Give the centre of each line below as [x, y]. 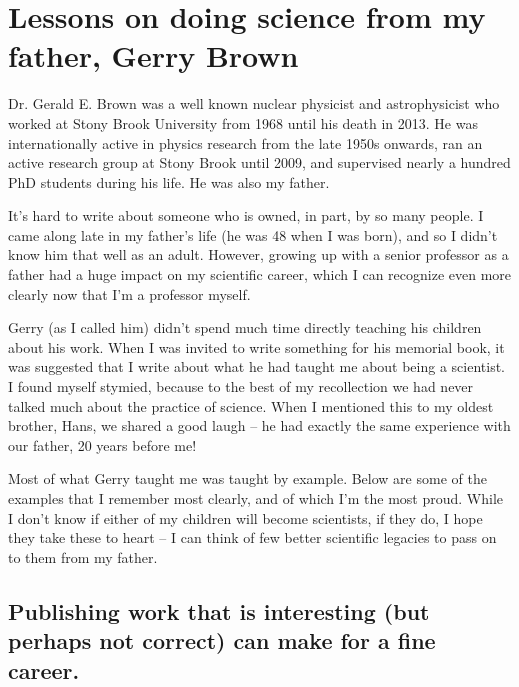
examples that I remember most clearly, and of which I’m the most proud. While [256, 498]
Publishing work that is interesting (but [219, 610]
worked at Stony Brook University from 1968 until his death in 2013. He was [243, 122]
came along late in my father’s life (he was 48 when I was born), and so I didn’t [253, 234]
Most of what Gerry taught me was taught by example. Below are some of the [247, 478]
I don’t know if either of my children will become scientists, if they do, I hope [245, 517]
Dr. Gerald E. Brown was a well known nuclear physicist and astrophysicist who [254, 103]
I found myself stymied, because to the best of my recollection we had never [241, 386]
